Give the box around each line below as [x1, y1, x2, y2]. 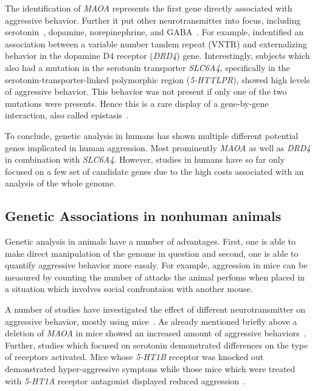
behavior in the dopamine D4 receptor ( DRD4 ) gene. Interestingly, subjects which [5, 49, 310, 62]
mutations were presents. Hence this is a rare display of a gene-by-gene [5, 97, 269, 109]
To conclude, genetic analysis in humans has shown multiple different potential [5, 129, 299, 141]
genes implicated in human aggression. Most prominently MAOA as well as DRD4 [5, 141, 311, 154]
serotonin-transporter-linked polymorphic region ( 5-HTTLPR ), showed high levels [5, 73, 310, 86]
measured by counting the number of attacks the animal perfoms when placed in [5, 270, 305, 283]
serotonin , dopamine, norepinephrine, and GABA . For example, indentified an [5, 25, 304, 38]
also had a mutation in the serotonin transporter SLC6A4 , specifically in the [5, 61, 290, 73]
